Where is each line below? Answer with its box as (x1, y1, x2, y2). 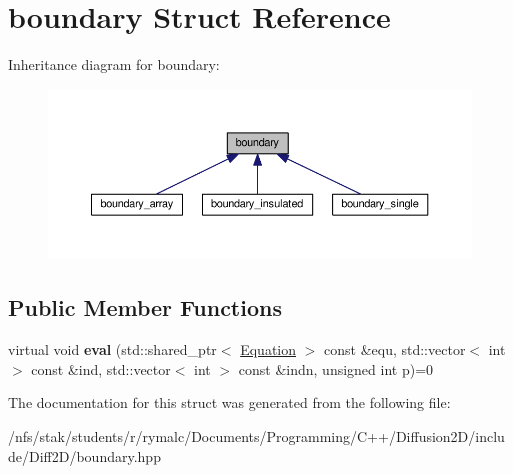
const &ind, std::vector (31, 358, 171, 379)
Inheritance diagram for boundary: (8, 54, 220, 75)
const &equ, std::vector (324, 339, 466, 360)
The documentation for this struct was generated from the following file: (8, 392, 451, 413)
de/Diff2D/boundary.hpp (8, 445, 161, 466)
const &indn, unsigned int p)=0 (238, 358, 434, 379)
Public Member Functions (8, 292, 282, 323)
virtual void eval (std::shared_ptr (8, 339, 217, 360)
